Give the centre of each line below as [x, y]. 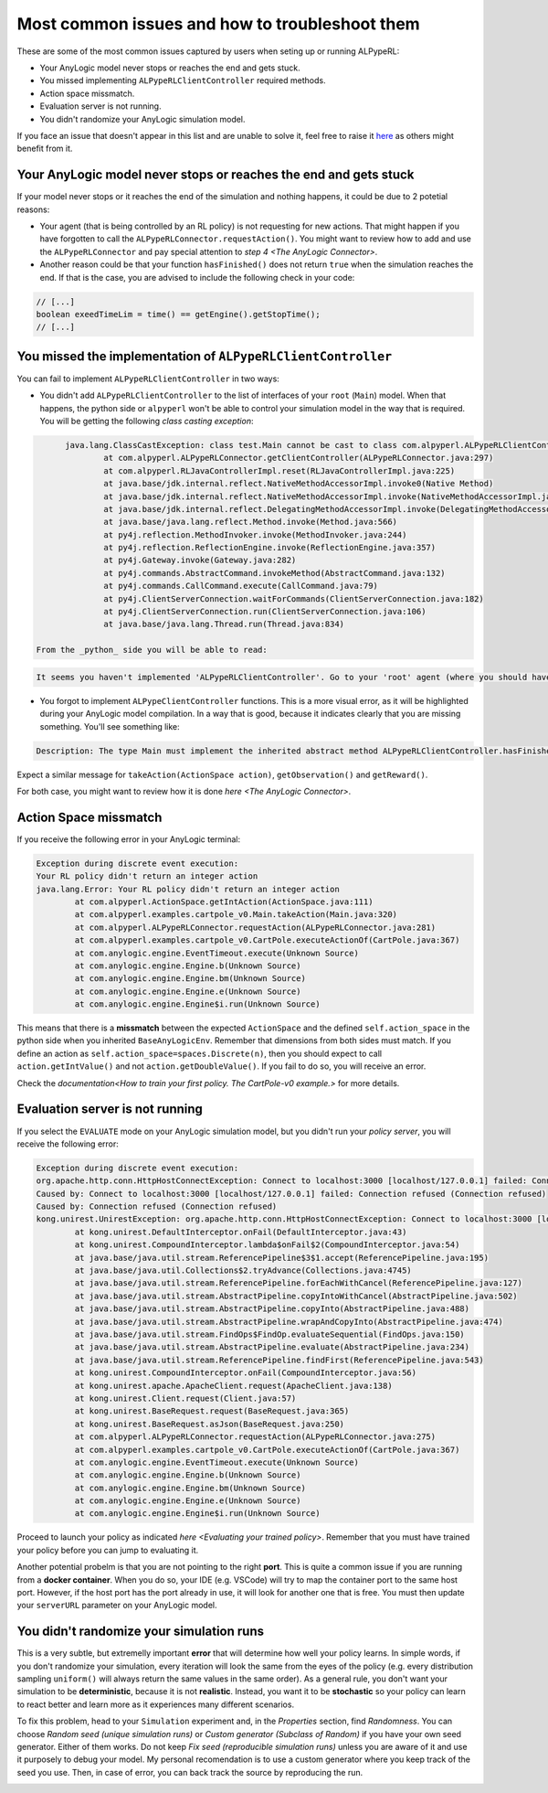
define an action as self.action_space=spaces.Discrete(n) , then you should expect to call [200, 1053]
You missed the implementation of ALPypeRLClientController [205, 356]
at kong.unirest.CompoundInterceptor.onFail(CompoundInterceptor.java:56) [246, 1373]
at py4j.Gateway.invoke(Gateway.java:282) [200, 560]
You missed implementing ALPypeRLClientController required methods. [183, 80]
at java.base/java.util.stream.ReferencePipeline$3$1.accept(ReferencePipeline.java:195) [281, 1258]
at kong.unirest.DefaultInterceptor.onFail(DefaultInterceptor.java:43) [241, 1232]
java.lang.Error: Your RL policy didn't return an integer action [188, 889]
